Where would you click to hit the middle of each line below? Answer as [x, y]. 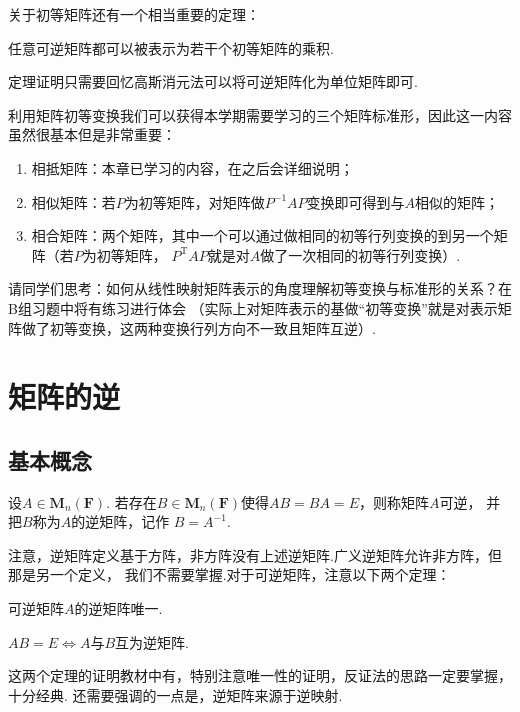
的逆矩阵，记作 [120, 521]
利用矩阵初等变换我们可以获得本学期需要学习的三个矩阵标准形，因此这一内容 [260, 114]
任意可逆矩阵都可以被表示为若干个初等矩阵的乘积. [171, 47]
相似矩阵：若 [73, 201]
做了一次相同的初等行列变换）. [360, 254]
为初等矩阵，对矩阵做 [194, 201]
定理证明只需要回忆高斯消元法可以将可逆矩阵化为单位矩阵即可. [213, 81]
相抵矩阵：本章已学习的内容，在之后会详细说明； [192, 167]
